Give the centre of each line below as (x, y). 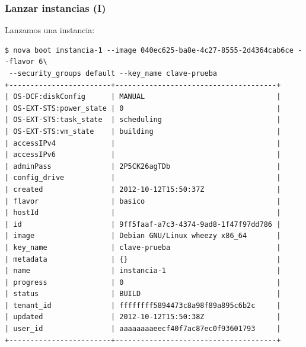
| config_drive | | (143, 178)
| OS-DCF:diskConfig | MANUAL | (143, 97)
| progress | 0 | (143, 282)
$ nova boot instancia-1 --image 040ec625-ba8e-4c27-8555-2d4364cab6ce (149, 50)
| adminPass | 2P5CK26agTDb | (143, 166)
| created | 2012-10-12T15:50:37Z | (143, 189)
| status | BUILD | (143, 294)
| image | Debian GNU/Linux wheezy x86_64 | (143, 236)
